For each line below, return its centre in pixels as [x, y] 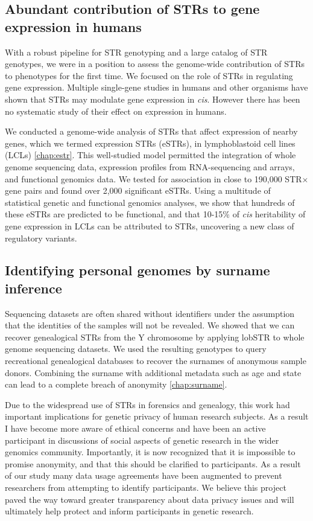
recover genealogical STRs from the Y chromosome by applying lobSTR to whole [155, 337]
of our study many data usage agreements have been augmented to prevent [144, 475]
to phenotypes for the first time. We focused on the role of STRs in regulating [149, 75]
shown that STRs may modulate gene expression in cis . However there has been [153, 99]
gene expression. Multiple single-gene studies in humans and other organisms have [156, 87]
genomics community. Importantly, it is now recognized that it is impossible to [150, 452]
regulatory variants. [41, 238]
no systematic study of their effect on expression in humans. [116, 111]
